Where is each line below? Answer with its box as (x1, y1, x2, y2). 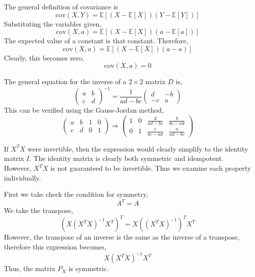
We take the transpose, (4, 205, 73, 215)
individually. (4, 172, 41, 183)
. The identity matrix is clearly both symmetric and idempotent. (29, 153, 224, 163)
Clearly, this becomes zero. (4, 52, 85, 62)
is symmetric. (68, 263, 109, 274)
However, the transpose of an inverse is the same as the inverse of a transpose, (4, 232, 240, 242)
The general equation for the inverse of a (4, 76, 127, 87)
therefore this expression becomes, (4, 242, 107, 252)
